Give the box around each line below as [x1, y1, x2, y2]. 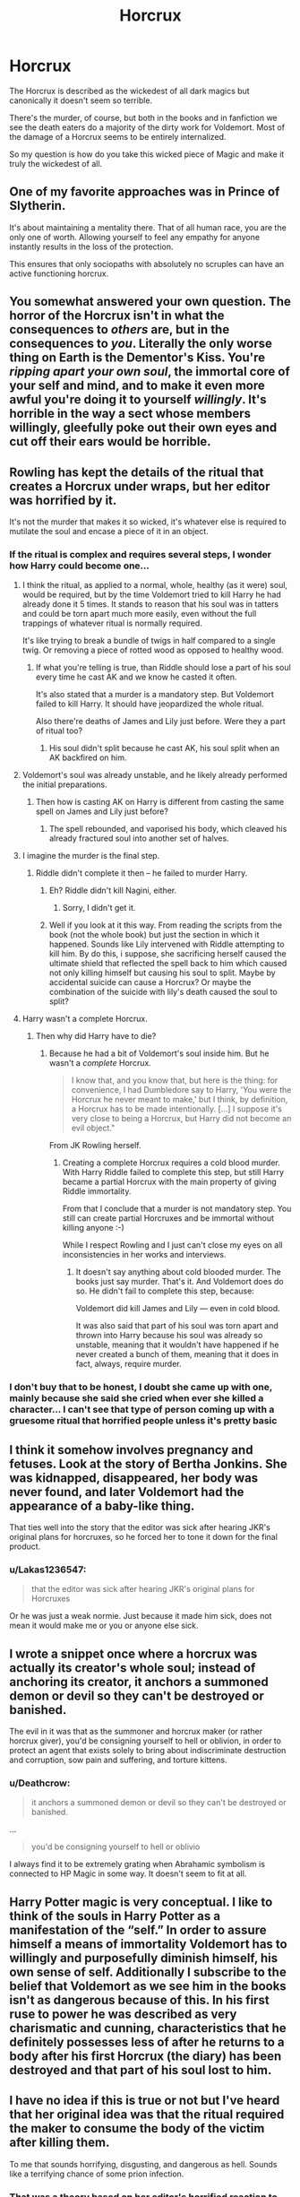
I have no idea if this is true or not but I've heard [9, 2093, 280, 2108]
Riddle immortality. [62, 1186, 132, 1197]
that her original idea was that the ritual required [9, 2107, 285, 2123]
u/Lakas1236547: [9, 1563, 87, 1576]
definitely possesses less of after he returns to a [9, 2034, 285, 2049]
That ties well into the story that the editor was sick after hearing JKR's [9, 1521, 270, 1533]
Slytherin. [9, 198, 66, 213]
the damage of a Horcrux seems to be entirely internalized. [9, 131, 227, 142]
